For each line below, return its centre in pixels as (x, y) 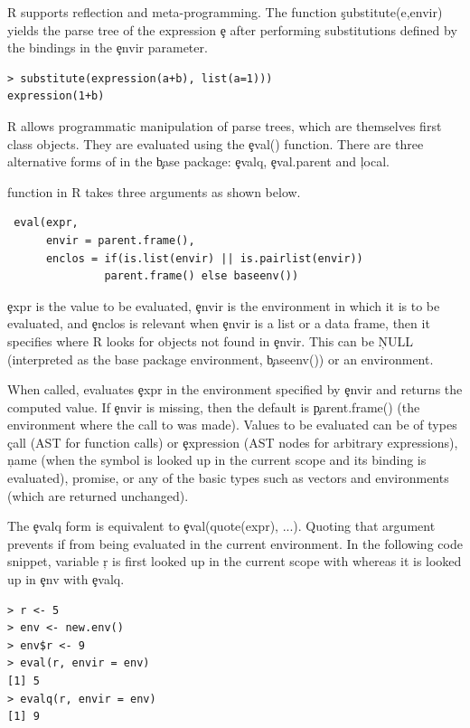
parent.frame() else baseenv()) (202, 276)
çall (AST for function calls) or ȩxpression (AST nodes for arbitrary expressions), (233, 442)
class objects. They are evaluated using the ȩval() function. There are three (216, 143)
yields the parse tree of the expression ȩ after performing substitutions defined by (232, 29)
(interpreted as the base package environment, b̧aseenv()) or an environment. (221, 359)
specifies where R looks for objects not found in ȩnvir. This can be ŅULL (211, 340)
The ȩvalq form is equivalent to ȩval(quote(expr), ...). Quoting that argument (221, 526)
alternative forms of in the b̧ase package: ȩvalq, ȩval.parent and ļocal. (198, 161)
